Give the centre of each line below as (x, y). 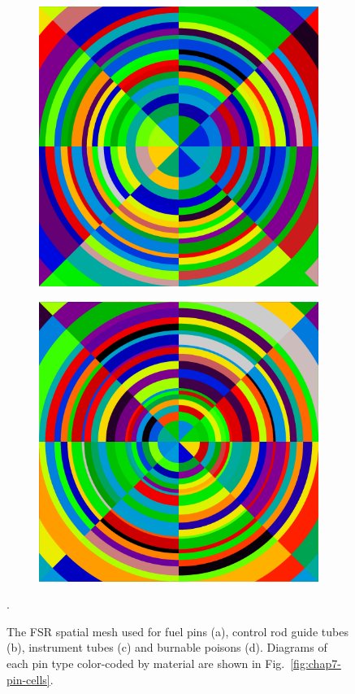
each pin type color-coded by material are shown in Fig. (146, 663)
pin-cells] (28, 679)
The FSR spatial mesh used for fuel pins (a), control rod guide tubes (177, 631)
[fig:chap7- (316, 663)
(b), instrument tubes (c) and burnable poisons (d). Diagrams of (167, 647)
